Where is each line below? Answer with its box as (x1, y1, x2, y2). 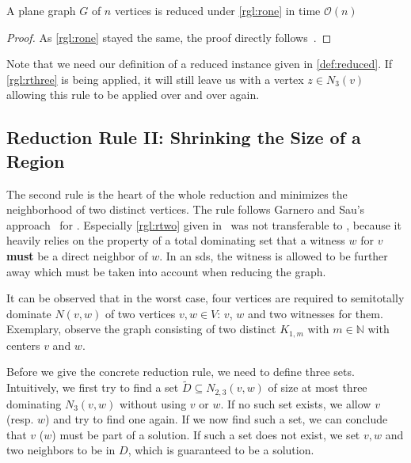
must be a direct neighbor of (6, 247, 148, 264)
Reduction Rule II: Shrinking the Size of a (6, 125, 361, 150)
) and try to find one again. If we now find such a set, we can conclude (45, 411, 388, 427)
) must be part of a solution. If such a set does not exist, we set (51, 426, 360, 442)
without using (120, 395, 187, 412)
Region (6, 148, 65, 173)
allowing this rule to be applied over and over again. (6, 86, 260, 103)
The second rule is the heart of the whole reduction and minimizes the (6, 185, 348, 202)
